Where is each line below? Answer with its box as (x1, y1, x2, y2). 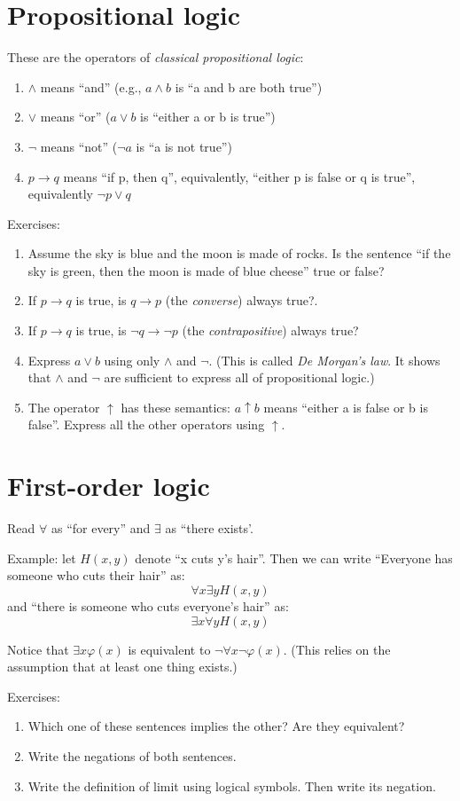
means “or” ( (40, 107, 111, 126)
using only (104, 350, 160, 369)
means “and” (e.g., (40, 77, 142, 96)
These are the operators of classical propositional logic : (7, 48, 304, 67)
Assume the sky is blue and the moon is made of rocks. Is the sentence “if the (27, 244, 451, 263)
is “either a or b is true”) (140, 107, 276, 126)
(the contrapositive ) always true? (182, 321, 359, 340)
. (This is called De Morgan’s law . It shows (208, 350, 441, 369)
